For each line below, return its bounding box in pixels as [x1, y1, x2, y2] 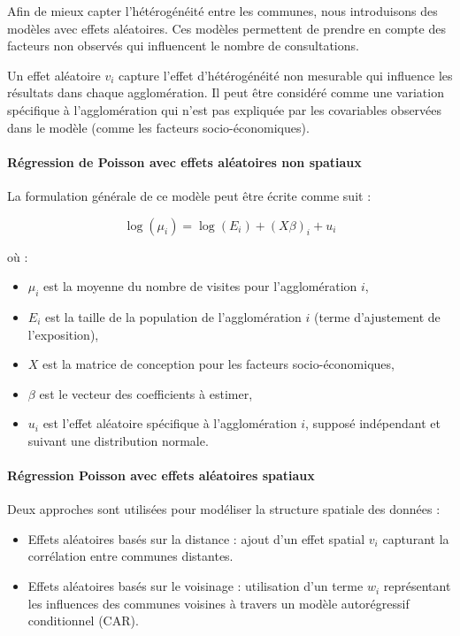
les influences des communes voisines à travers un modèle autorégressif [27, 594, 410, 612]
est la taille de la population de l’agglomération [44, 307, 302, 326]
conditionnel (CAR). [27, 611, 139, 630]
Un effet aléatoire [7, 65, 101, 84]
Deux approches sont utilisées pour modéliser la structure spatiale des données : [7, 500, 441, 518]
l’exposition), [27, 325, 99, 343]
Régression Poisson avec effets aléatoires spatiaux [7, 466, 315, 485]
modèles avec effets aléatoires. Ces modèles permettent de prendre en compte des [7, 19, 446, 37]
